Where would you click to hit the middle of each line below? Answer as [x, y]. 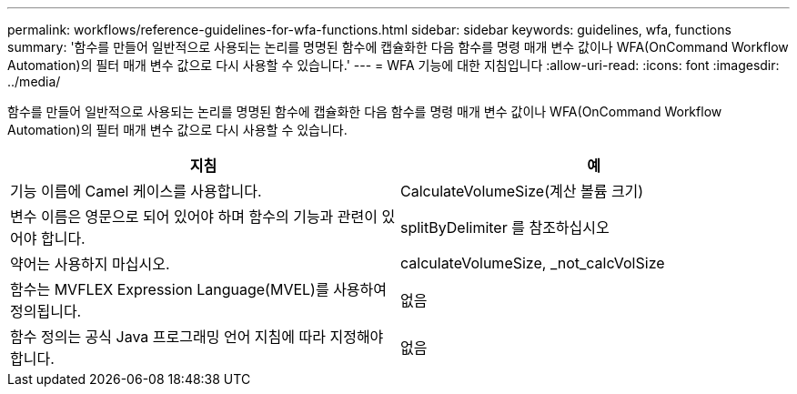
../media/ [34, 81]
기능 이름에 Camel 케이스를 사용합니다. [136, 191]
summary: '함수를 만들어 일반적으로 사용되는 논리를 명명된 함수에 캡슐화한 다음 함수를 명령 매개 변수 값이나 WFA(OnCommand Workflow [398, 47]
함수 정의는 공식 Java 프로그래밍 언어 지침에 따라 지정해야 [197, 337]
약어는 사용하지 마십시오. [90, 264]
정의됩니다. [46, 311]
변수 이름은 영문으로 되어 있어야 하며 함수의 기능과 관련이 [194, 217]
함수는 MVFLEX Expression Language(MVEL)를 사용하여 [199, 289]
